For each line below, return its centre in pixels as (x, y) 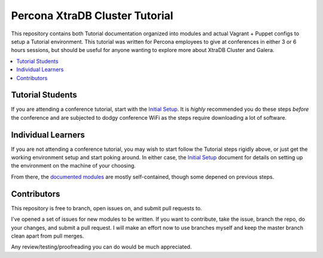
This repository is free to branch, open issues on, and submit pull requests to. (107, 208)
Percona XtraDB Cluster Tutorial (92, 16)
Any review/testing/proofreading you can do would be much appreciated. (101, 247)
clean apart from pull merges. (48, 236)
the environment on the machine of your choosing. (73, 166)
